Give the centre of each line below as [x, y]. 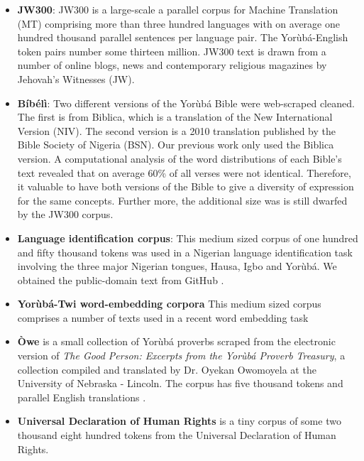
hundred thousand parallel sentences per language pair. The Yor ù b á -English [183, 37]
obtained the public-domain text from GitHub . [121, 280]
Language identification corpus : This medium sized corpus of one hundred [188, 238]
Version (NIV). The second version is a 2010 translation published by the [176, 130]
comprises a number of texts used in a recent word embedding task [163, 317]
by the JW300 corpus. [65, 214]
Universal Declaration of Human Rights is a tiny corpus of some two [179, 421]
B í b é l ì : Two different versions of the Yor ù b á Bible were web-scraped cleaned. [186, 103]
